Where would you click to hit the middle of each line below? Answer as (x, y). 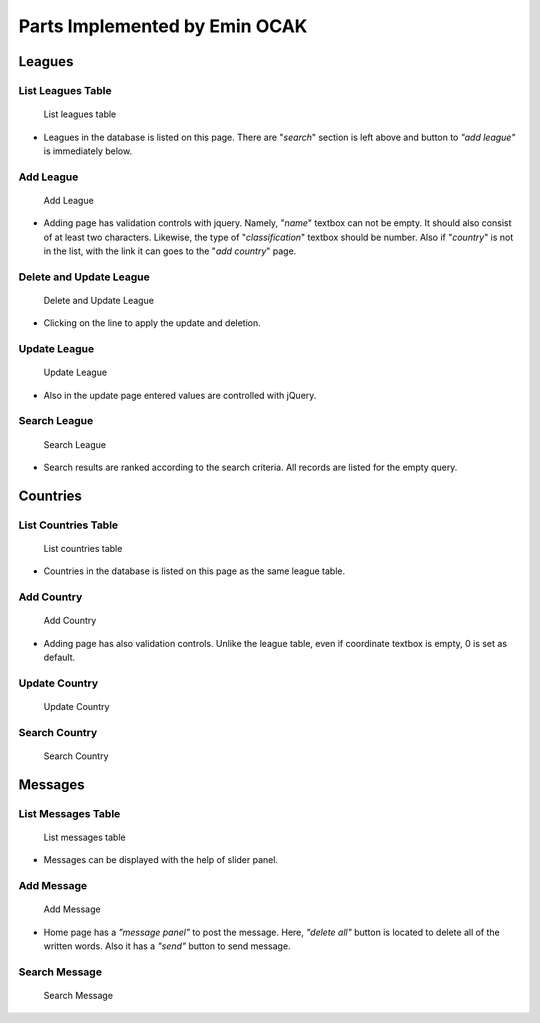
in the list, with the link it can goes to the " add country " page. (170, 251)
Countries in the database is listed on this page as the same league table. (194, 571)
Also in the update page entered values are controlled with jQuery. (180, 395)
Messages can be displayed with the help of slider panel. (161, 860)
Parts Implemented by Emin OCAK (163, 26)
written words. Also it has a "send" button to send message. (167, 946)
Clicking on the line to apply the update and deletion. (152, 323)
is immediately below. (88, 151)
